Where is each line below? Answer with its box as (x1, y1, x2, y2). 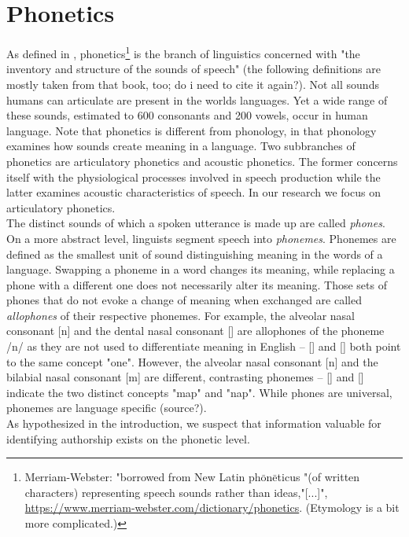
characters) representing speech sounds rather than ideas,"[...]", (24, 484, 328, 500)
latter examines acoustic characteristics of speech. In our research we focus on (6, 184, 381, 200)
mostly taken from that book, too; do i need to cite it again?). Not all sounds (6, 75, 379, 92)
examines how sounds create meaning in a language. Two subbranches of (6, 138, 356, 154)
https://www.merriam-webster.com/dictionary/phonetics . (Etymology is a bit (24, 499, 400, 516)
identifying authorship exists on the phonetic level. (6, 430, 250, 447)
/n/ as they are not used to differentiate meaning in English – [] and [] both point (6, 338, 401, 355)
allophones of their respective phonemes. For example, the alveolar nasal (6, 307, 356, 323)
